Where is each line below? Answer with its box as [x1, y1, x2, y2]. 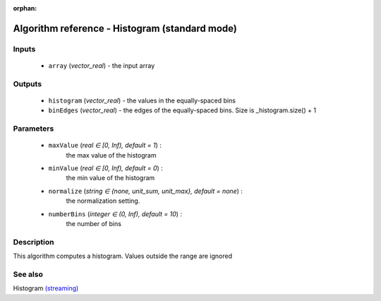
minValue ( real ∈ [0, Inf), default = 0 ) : [48, 164, 164, 172]
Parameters [13, 124, 54, 134]
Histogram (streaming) [13, 284, 79, 293]
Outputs [13, 78, 42, 88]
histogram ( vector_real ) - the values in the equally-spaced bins [48, 96, 236, 105]
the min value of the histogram [66, 174, 155, 182]
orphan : [13, 4, 37, 12]
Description [13, 237, 54, 247]
